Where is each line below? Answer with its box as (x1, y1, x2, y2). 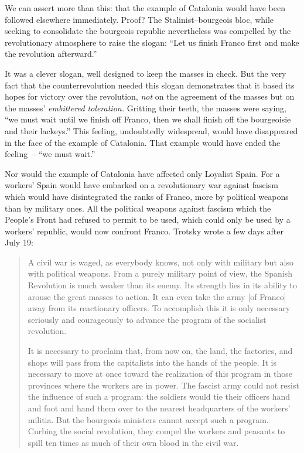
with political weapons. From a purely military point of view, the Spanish (28, 267, 293, 280)
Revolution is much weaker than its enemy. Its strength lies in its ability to (28, 279, 297, 291)
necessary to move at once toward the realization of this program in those (28, 367, 292, 380)
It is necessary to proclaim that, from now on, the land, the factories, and (28, 345, 293, 357)
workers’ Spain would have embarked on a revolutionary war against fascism (5, 179, 278, 191)
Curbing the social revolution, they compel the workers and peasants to (28, 425, 285, 437)
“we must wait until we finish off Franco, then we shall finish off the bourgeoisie (5, 113, 291, 125)
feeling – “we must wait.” (5, 148, 95, 160)
